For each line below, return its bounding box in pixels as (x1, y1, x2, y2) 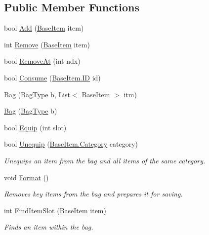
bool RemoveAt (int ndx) (4, 56, 81, 66)
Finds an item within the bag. (4, 222, 93, 232)
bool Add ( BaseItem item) (4, 23, 84, 33)
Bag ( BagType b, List (4, 89, 71, 99)
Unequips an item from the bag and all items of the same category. (4, 155, 206, 165)
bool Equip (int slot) (4, 122, 67, 132)
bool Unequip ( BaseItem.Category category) (4, 139, 138, 149)
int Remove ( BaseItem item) (4, 39, 90, 49)
